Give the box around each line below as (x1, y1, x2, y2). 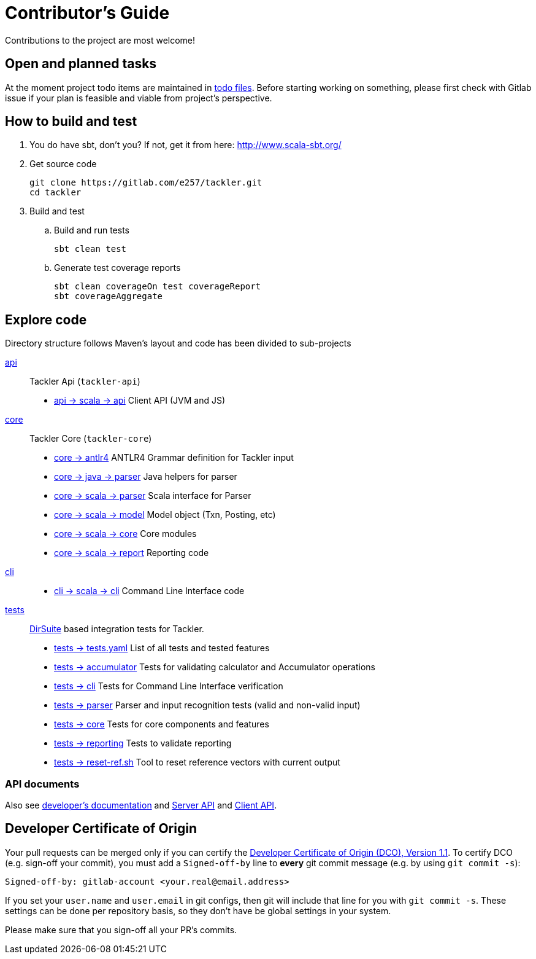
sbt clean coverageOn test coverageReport (54, 281, 261, 292)
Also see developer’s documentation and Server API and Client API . (5, 800, 277, 811)
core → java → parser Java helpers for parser (54, 471, 237, 482)
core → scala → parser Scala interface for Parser (54, 490, 251, 501)
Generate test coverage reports (54, 262, 181, 273)
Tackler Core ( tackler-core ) (29, 433, 152, 444)
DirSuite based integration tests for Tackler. (29, 624, 204, 635)
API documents (5, 777, 80, 790)
